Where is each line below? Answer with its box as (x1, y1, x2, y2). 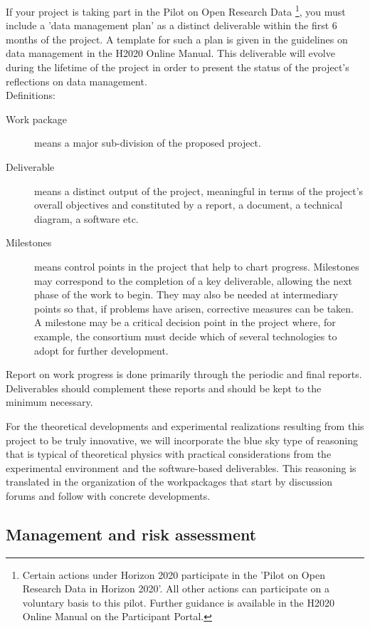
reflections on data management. (6, 73, 147, 88)
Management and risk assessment (6, 523, 257, 545)
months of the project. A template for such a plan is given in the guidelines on (6, 31, 348, 46)
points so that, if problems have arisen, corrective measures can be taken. (34, 300, 354, 315)
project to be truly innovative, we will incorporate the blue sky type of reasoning (6, 432, 359, 447)
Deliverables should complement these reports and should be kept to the (6, 380, 322, 395)
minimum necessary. (6, 394, 93, 409)
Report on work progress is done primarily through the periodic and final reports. (6, 367, 362, 382)
